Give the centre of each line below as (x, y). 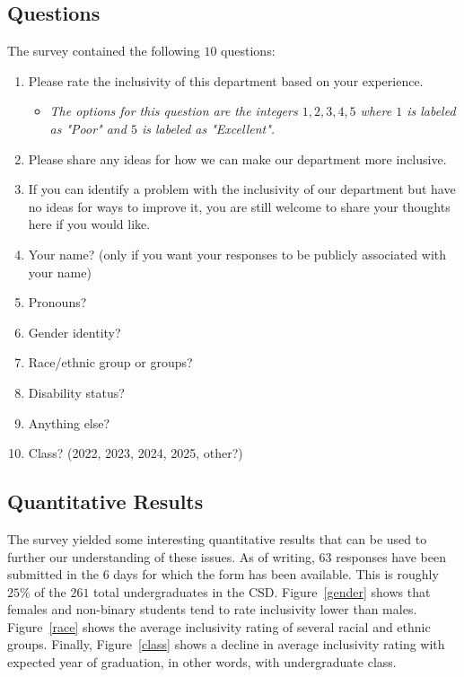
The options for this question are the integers (174, 111)
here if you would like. (89, 224)
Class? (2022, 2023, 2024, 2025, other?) (136, 453)
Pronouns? (57, 302)
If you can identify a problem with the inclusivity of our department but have (242, 189)
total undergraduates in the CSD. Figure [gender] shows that (262, 591)
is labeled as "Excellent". (208, 128)
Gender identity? (74, 332)
